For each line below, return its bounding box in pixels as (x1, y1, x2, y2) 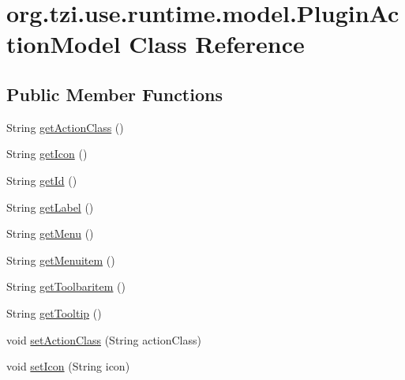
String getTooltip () (6, 304, 102, 321)
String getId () (6, 171, 77, 188)
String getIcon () (6, 145, 88, 162)
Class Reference (129, 28, 305, 60)
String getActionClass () (6, 119, 124, 135)
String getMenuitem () (6, 251, 115, 268)
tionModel (6, 28, 121, 60)
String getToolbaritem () (6, 278, 126, 295)
